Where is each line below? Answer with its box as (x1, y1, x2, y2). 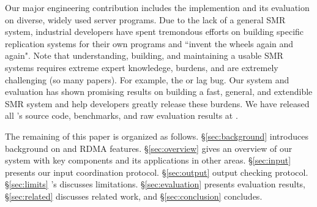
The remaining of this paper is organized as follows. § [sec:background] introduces (5, 129, 308, 142)
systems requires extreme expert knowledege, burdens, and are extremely (5, 61, 278, 73)
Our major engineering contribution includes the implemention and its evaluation (5, 1, 310, 13)
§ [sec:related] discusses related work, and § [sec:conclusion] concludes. (5, 189, 263, 202)
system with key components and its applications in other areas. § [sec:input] (5, 154, 291, 167)
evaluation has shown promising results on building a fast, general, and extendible (5, 85, 313, 98)
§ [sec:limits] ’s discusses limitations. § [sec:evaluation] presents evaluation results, (5, 178, 306, 190)
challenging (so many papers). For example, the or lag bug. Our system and (5, 73, 289, 86)
